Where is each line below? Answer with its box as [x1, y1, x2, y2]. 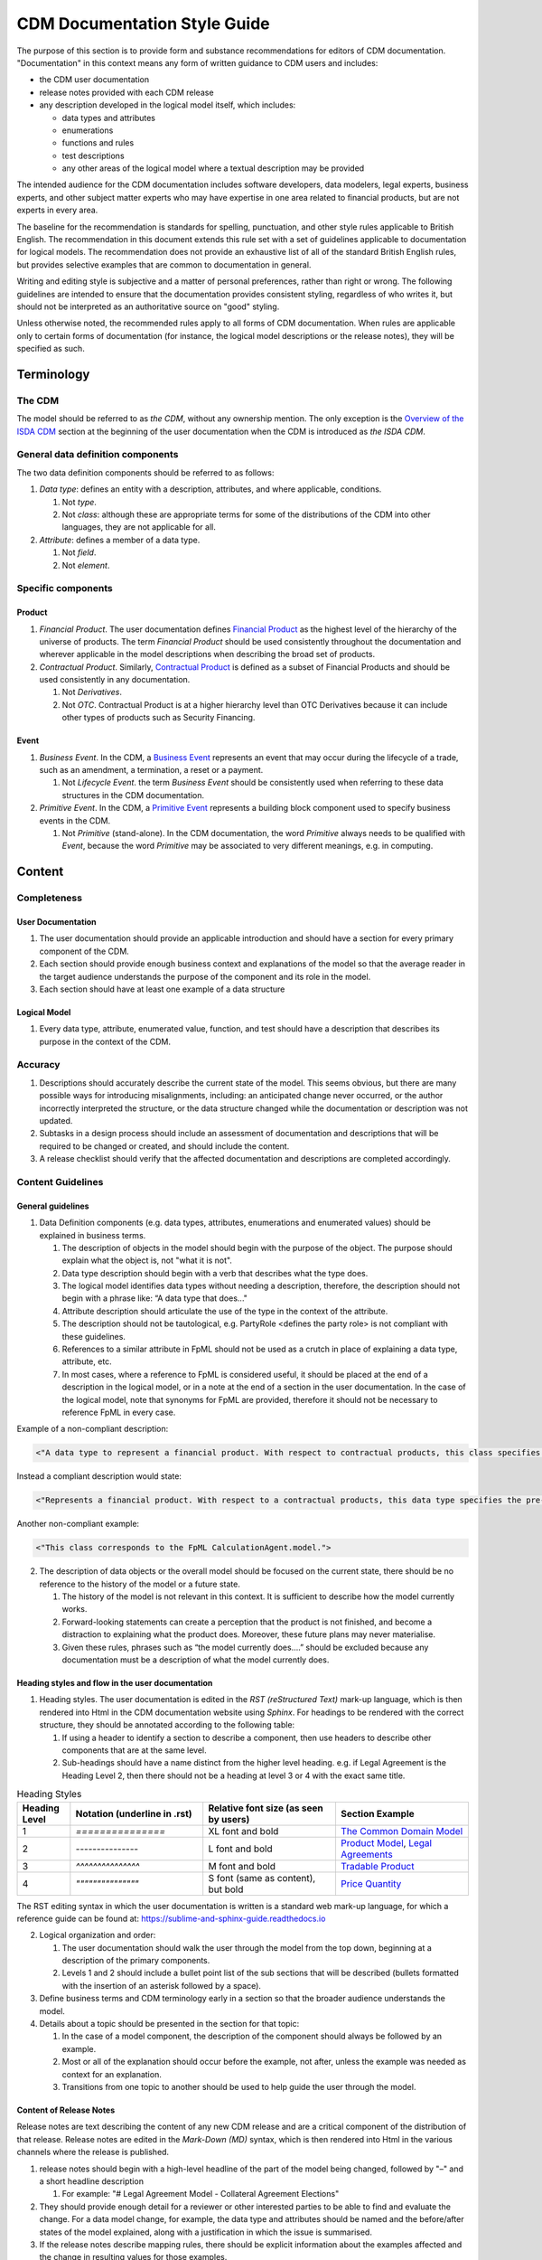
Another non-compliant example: [16, 1519, 140, 1530]
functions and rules [61, 137, 135, 148]
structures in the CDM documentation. [61, 789, 205, 800]
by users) [208, 1813, 250, 1825]
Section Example [340, 1807, 415, 1820]
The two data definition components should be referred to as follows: [16, 466, 275, 478]
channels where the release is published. [16, 2147, 170, 2158]
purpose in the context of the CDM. [39, 1036, 172, 1047]
